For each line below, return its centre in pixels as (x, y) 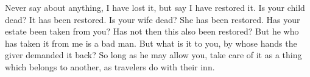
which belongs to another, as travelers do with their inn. (110, 66)
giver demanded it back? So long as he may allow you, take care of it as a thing (153, 55)
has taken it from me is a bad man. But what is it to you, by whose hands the (151, 43)
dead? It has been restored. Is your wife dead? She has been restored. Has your (153, 19)
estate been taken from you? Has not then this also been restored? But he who (152, 31)
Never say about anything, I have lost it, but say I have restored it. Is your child (155, 7)
